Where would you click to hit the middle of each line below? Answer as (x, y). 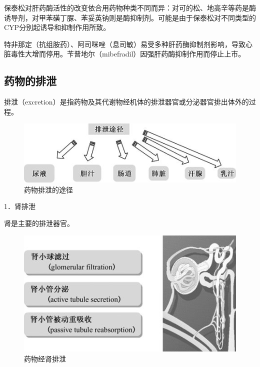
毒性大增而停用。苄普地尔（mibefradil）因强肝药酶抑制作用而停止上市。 (128, 54)
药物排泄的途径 (48, 189)
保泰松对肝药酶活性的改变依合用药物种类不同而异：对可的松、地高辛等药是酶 (130, 7)
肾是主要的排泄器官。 (39, 223)
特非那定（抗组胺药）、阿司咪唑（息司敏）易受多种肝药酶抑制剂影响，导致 (125, 44)
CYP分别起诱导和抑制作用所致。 (57, 27)
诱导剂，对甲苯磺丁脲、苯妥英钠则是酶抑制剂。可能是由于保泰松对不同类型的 (130, 17)
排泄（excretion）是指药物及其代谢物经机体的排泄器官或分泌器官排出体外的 (126, 102)
